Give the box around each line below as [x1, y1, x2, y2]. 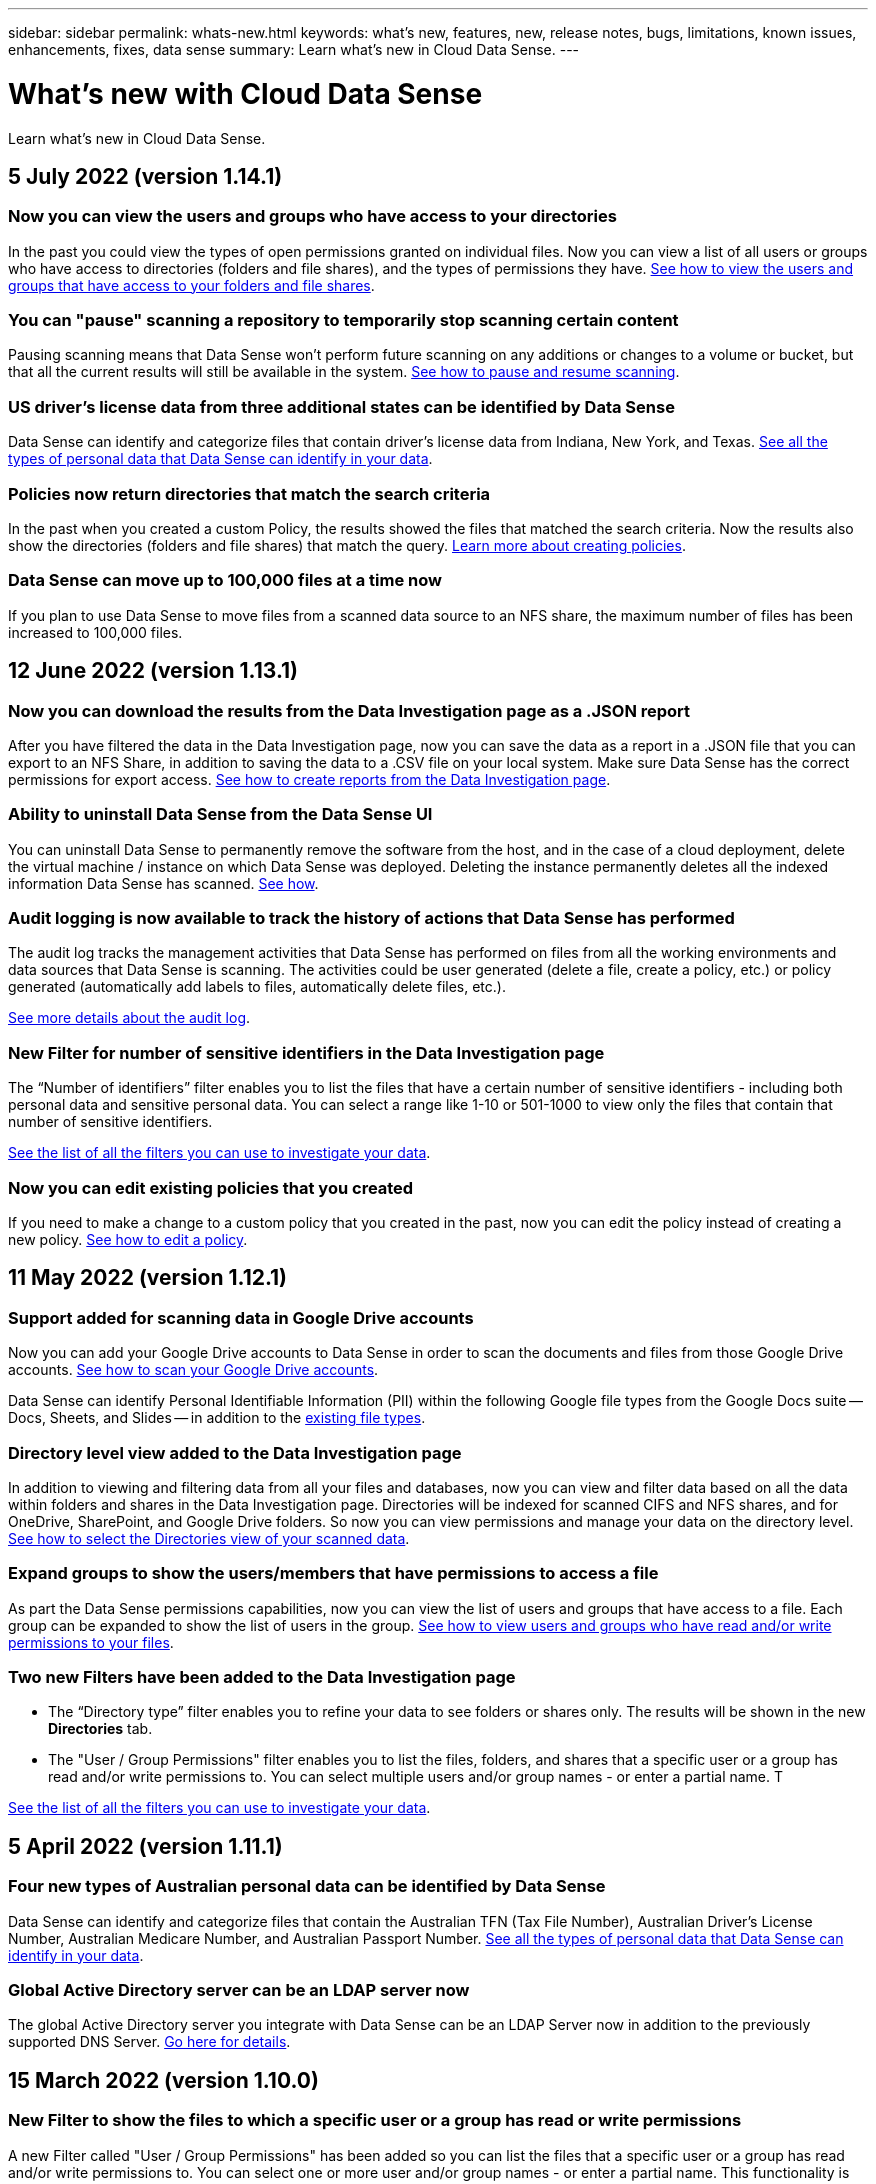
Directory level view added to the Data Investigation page [8, 1442, 462, 1463]
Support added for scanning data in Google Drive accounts [8, 1307, 474, 1328]
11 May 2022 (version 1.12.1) [8, 1265, 288, 1291]
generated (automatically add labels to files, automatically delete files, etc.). [8, 978, 506, 996]
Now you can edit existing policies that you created [8, 1177, 414, 1198]
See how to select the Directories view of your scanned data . [8, 1529, 410, 1547]
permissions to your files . [8, 1633, 174, 1651]
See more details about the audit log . [8, 1009, 251, 1027]
